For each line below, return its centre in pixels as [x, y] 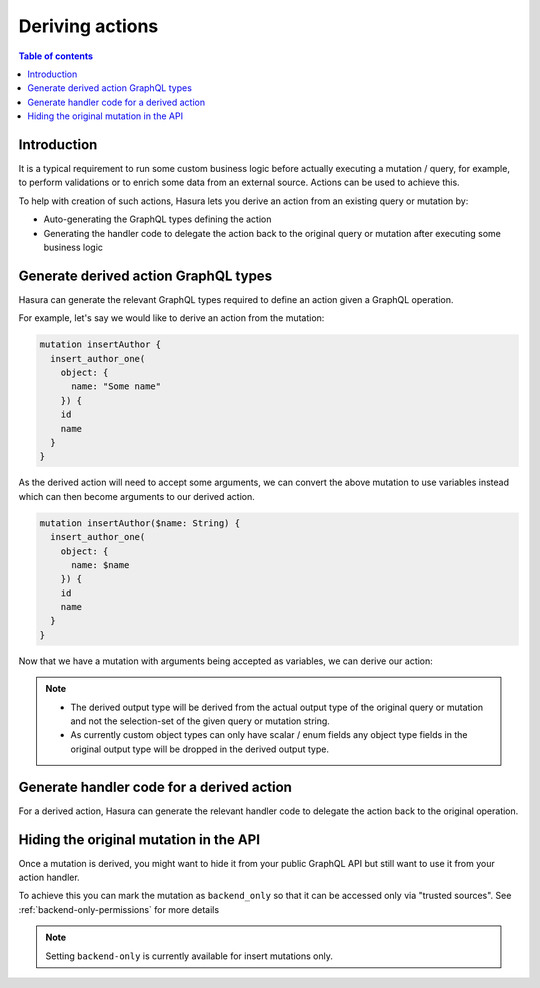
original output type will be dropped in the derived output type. [200, 749]
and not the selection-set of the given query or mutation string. [200, 721]
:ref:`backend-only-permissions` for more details [119, 909]
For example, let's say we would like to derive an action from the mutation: [171, 318]
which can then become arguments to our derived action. [136, 496]
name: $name [100, 564]
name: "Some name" [116, 386]
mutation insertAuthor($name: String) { [139, 523]
